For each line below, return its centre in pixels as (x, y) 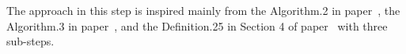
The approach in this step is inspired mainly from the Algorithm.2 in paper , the (203, 10)
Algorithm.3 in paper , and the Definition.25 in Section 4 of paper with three (197, 25)
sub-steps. (30, 41)
